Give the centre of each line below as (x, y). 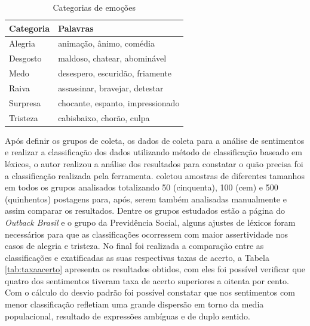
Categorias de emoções (94, 7)
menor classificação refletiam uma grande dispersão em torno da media (134, 304)
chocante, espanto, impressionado (119, 102)
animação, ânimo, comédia (106, 43)
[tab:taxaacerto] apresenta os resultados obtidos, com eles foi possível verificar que (155, 269)
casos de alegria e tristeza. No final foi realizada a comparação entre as (134, 246)
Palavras (76, 28)
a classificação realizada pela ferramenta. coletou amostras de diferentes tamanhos (155, 175)
